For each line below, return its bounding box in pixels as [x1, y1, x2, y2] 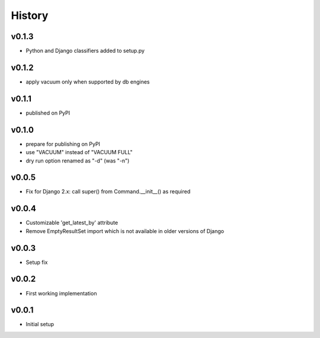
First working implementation [25, 289, 97, 296]
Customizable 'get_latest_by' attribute [25, 219, 119, 227]
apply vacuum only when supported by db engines [25, 78, 150, 85]
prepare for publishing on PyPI [25, 140, 101, 148]
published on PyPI [25, 109, 71, 116]
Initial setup [25, 321, 55, 328]
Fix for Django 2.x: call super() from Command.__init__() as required [25, 188, 191, 195]
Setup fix [25, 259, 48, 266]
